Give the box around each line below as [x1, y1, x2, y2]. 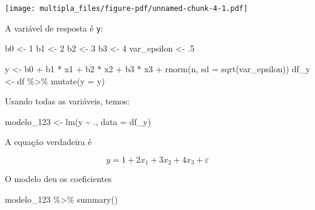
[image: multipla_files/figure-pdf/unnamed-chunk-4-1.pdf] [5, 4, 248, 13]
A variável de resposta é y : [5, 21, 104, 34]
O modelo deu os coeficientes [5, 172, 112, 185]
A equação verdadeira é [5, 135, 92, 148]
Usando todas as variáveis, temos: [5, 95, 130, 107]
